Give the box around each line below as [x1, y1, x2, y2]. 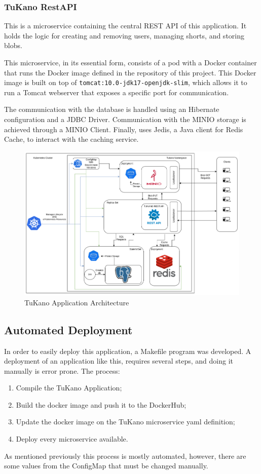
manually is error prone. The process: [4, 365, 120, 376]
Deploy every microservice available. [16, 433, 128, 444]
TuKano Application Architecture [24, 297, 129, 307]
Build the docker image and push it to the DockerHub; [16, 399, 187, 410]
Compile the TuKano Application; [16, 382, 122, 393]
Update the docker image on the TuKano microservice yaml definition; [16, 416, 235, 427]
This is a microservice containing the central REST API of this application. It [4, 20, 247, 31]
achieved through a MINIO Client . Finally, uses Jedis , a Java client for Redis [4, 124, 243, 134]
